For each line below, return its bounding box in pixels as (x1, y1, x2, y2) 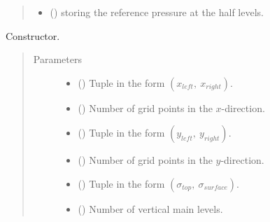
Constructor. (6, 28, 60, 43)
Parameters (33, 52, 82, 67)
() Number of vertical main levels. (78, 201, 223, 216)
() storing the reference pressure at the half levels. (50, 5, 264, 19)
